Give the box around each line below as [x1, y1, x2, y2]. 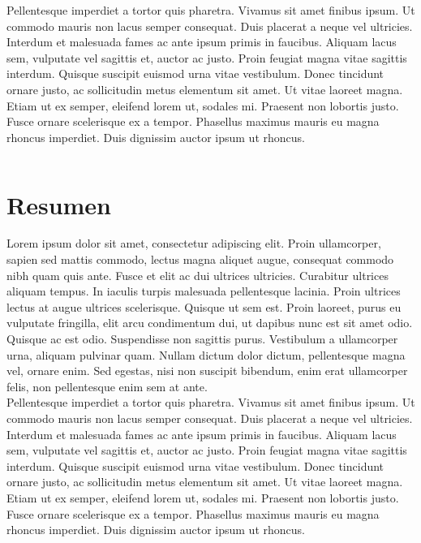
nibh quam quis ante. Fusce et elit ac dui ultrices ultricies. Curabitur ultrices [6, 266, 389, 283]
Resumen [6, 187, 111, 221]
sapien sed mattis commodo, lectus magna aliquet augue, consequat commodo [6, 251, 394, 268]
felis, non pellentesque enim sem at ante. [6, 377, 208, 394]
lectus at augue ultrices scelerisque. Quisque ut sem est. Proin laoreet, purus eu [6, 298, 402, 315]
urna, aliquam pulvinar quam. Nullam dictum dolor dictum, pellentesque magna [6, 346, 406, 363]
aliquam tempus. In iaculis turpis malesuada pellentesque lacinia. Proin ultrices [6, 282, 401, 300]
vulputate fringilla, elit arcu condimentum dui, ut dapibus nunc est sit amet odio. [6, 314, 413, 331]
